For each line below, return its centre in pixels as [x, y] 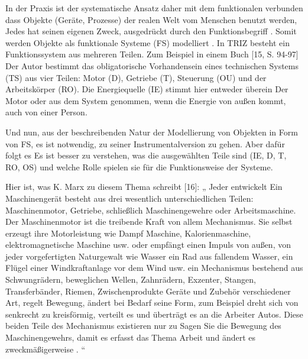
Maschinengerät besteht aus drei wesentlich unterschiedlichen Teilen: [129, 198]
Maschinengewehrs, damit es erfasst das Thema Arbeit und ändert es [130, 337]
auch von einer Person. [46, 112]
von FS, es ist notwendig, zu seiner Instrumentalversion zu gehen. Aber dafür [145, 143]
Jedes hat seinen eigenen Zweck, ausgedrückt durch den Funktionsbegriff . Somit [151, 31]
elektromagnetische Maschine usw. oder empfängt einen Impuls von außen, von [148, 245]
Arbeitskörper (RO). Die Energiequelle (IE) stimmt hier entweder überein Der [147, 89]
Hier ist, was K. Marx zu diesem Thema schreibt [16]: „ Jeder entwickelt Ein [144, 187]
